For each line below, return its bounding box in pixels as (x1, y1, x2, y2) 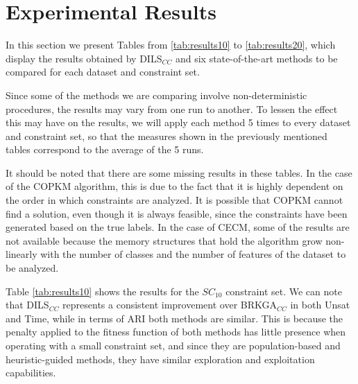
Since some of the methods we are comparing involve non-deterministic (6, 87, 307, 102)
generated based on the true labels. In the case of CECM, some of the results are (6, 220, 350, 234)
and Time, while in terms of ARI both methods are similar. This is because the (6, 311, 343, 325)
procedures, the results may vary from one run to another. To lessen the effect (6, 101, 338, 116)
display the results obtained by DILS (6, 51, 162, 65)
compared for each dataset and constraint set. (6, 64, 200, 79)
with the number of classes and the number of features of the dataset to (40, 247, 346, 261)
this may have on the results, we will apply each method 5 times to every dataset (6, 115, 351, 130)
